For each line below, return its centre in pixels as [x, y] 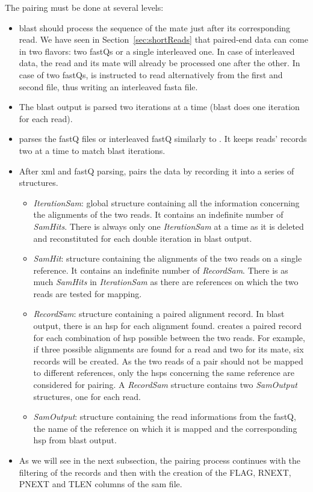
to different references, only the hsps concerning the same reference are [164, 373]
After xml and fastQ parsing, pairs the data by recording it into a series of [156, 171]
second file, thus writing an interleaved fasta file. [108, 86]
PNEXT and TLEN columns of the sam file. [101, 484]
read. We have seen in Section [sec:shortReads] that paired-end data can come [163, 39]
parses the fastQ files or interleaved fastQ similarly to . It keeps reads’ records [163, 139]
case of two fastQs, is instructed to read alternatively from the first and [151, 74]
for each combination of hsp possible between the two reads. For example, [169, 337]
